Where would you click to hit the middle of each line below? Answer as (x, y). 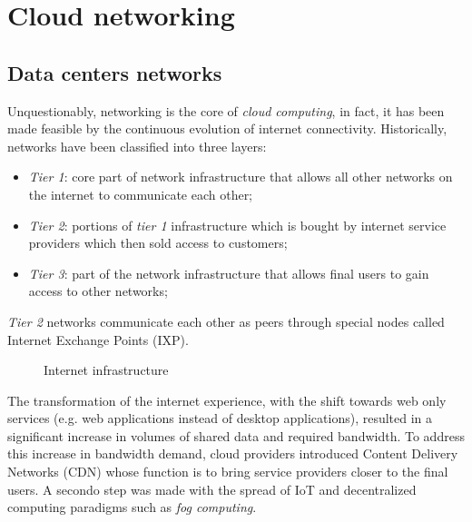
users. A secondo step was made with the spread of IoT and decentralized (212, 489)
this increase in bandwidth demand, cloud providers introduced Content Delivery (233, 453)
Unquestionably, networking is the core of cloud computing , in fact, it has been (226, 110)
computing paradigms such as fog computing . (132, 507)
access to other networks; (98, 291)
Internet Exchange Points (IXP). (98, 339)
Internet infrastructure (106, 370)
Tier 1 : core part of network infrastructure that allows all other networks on (241, 177)
